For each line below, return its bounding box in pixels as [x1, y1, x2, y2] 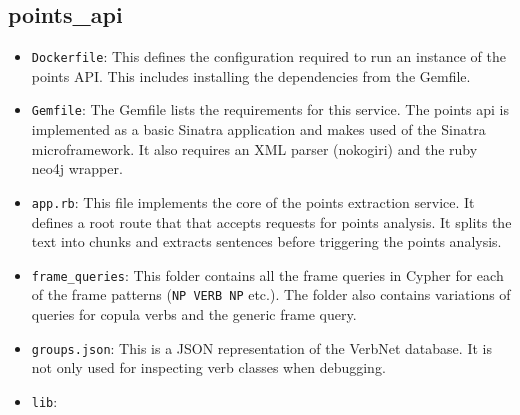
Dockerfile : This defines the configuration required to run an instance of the [31, 46, 506, 67]
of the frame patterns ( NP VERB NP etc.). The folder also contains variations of [31, 284, 511, 305]
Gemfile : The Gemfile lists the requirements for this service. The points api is [31, 99, 509, 120]
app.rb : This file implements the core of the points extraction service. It [31, 191, 475, 212]
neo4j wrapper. [31, 158, 123, 179]
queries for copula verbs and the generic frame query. [31, 304, 357, 325]
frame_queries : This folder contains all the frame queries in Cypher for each [31, 264, 504, 285]
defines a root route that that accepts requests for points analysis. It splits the [31, 211, 512, 232]
